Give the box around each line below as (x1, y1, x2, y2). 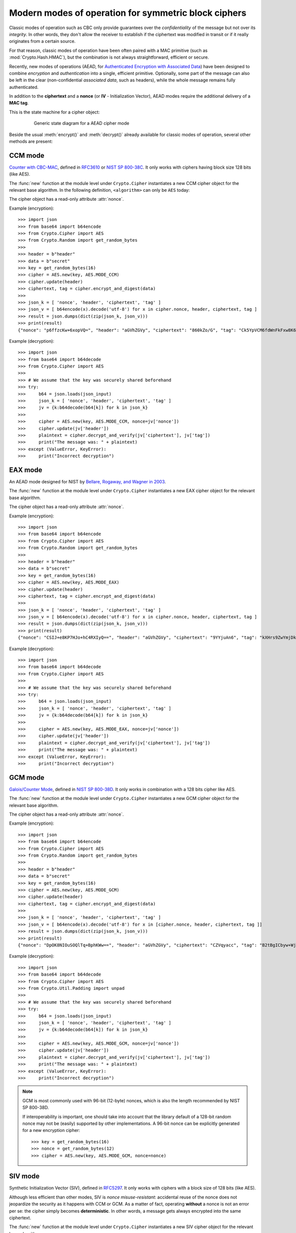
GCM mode (9, 773, 44, 782)
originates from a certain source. (9, 38, 76, 44)
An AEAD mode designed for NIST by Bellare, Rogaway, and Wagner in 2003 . (9, 479, 166, 485)
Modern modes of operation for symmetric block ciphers (9, 7, 247, 18)
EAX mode (9, 466, 42, 474)
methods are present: (9, 139, 53, 145)
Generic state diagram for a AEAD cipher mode (34, 120, 129, 126)
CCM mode (9, 151, 44, 160)
